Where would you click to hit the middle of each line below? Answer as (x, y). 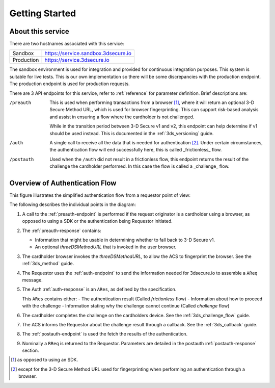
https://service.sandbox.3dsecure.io (88, 54)
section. (31, 351)
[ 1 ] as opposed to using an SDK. (45, 360)
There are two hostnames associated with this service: (67, 44)
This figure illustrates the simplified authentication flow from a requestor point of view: (100, 195)
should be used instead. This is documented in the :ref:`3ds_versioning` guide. (132, 133)
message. (32, 280)
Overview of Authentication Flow (63, 183)
